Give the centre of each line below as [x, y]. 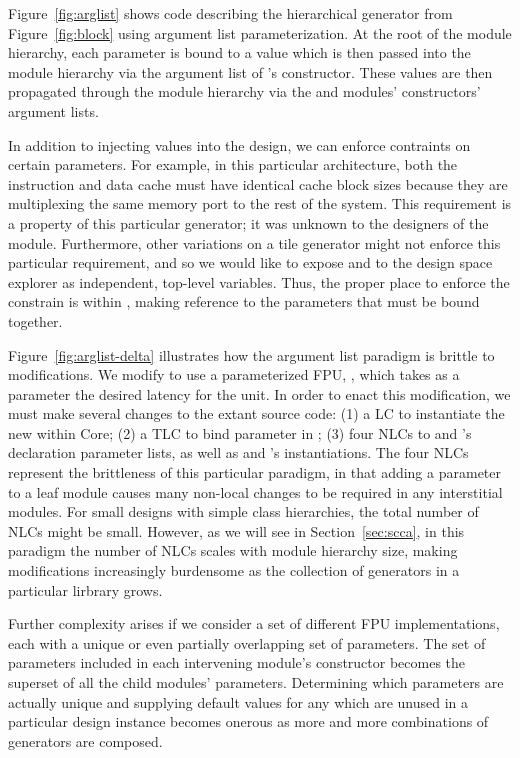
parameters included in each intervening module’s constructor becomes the [237, 662]
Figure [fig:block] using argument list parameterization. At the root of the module [260, 32]
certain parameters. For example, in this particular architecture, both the [233, 164]
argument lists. [53, 110]
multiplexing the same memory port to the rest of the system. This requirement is [260, 203]
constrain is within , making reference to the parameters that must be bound [244, 301]
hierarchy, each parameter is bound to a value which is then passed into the [239, 52]
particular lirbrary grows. [85, 589]
